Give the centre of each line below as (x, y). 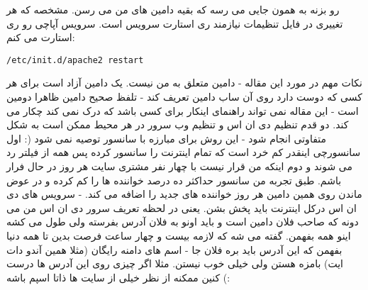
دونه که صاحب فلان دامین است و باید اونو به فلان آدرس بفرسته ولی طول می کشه (183, 222)
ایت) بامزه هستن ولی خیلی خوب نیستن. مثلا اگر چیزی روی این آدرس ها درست (175, 263)
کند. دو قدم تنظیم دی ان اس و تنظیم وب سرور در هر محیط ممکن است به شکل (178, 124)
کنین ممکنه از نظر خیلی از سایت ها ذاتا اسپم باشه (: (118, 277)
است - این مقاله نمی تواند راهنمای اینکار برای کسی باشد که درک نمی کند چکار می (183, 110)
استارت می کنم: (41, 37)
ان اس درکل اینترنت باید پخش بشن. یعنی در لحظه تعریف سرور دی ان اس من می (182, 207)
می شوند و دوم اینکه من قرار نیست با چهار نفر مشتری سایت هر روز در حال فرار (179, 166)
